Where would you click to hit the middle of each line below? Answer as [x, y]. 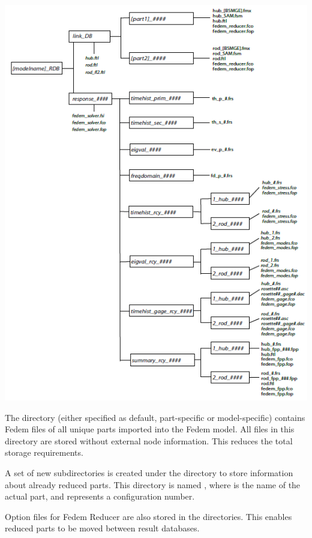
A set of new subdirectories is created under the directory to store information [149, 472]
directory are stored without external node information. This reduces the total [149, 440]
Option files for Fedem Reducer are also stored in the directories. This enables [148, 516]
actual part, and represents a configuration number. [100, 496]
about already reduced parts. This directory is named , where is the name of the [153, 484]
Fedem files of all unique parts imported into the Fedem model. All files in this [150, 429]
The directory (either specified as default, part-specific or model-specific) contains [155, 417]
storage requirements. [44, 452]
